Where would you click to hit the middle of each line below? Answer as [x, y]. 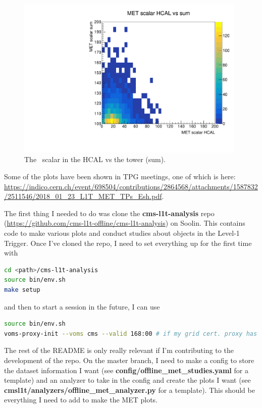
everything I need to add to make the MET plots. [81, 400]
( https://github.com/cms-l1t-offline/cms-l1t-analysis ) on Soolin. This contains [125, 223]
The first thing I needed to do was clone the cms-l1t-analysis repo [109, 213]
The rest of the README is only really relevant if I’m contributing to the [119, 350]
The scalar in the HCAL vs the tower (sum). [95, 159]
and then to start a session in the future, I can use [82, 306]
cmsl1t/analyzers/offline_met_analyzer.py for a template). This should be [129, 390]
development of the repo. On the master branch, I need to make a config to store [129, 360]
